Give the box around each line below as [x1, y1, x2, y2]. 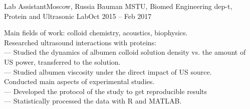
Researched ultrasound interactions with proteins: [4, 37, 157, 47]
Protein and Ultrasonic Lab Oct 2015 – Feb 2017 [4, 10, 152, 21]
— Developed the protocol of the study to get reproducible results [4, 86, 207, 96]
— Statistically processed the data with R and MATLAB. [4, 96, 182, 106]
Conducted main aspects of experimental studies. [4, 76, 155, 87]
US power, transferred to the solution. [4, 56, 121, 67]
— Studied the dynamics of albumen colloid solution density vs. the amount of [4, 47, 246, 57]
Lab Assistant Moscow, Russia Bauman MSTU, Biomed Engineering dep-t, [4, 1, 232, 11]
